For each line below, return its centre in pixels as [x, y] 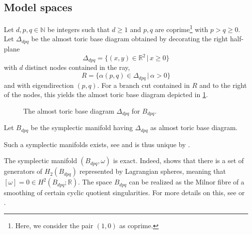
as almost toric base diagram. [194, 127]
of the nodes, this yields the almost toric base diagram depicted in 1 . [106, 94]
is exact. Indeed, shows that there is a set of [179, 160]
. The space [95, 182]
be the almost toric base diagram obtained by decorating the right [130, 39]
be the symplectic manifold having [82, 127]
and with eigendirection [39, 85]
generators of [23, 171]
